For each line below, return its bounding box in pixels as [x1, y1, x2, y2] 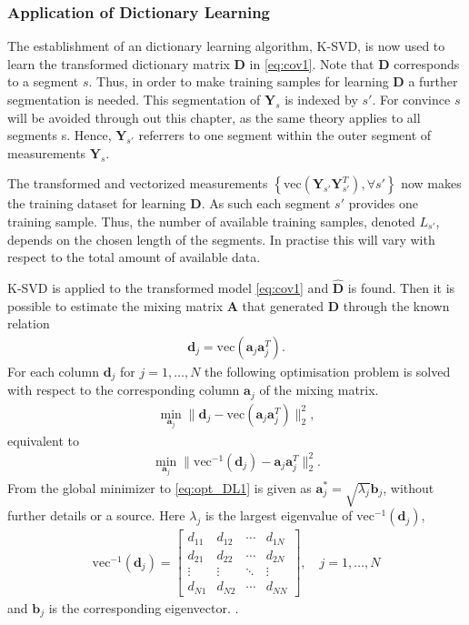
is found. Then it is [347, 277, 455, 297]
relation [7, 314, 50, 333]
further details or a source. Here [7, 506, 185, 525]
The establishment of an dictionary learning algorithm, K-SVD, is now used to [7, 36, 445, 55]
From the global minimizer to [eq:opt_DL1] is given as [7, 478, 312, 497]
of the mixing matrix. [259, 380, 379, 399]
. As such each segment [201, 194, 331, 213]
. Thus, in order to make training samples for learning [88, 72, 389, 91]
